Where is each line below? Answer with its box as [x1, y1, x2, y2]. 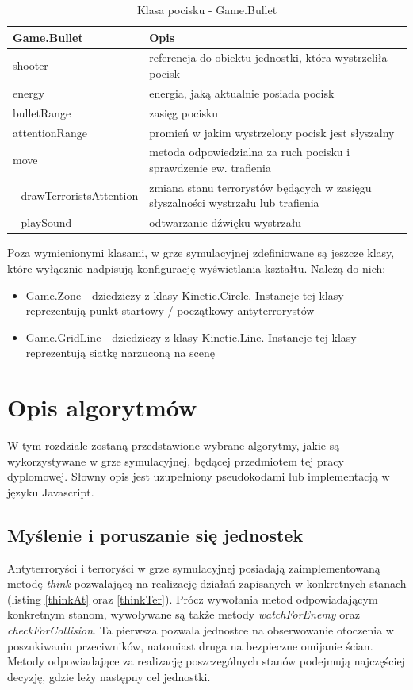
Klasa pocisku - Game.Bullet [136, 2, 277, 17]
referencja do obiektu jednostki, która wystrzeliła [149, 49, 388, 66]
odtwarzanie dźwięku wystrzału [149, 214, 302, 231]
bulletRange [13, 104, 71, 121]
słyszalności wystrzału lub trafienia [149, 194, 319, 211]
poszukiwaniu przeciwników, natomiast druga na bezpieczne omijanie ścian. [7, 637, 373, 654]
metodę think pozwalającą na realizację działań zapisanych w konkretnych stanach [7, 575, 407, 592]
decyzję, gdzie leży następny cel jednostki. [7, 668, 211, 684]
